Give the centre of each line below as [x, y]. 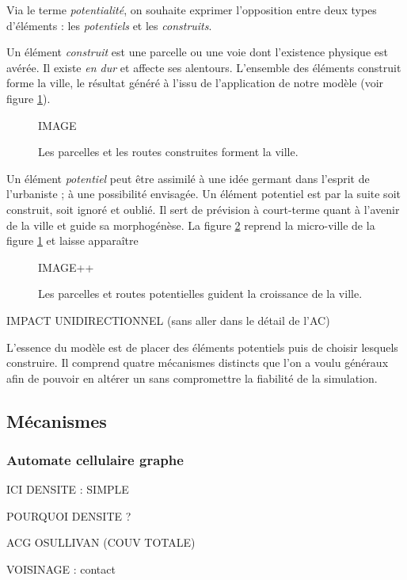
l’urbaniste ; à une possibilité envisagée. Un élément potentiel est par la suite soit [203, 194]
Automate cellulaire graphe [95, 459]
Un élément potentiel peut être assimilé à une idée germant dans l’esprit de [188, 178]
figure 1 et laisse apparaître [72, 240]
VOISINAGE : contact [61, 569]
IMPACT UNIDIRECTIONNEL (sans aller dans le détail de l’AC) [168, 320]
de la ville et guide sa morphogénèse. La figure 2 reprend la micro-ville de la [191, 225]
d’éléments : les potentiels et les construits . [109, 25]
